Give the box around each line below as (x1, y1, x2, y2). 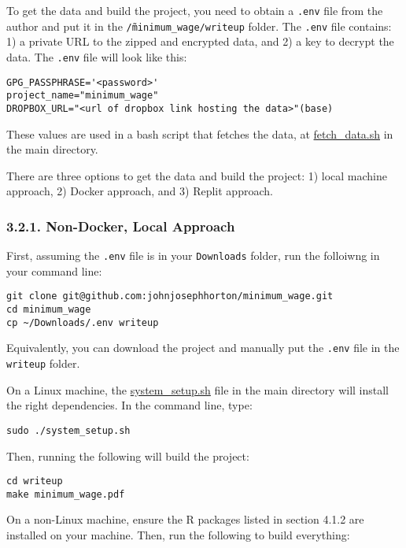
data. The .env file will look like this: (6, 48, 187, 65)
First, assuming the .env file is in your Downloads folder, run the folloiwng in (6, 247, 380, 264)
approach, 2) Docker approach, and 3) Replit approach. (6, 183, 273, 199)
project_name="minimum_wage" (6, 90, 159, 102)
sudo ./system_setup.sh (6, 424, 131, 436)
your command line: (6, 262, 102, 279)
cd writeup (6, 476, 63, 487)
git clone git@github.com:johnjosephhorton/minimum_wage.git (6, 291, 334, 302)
